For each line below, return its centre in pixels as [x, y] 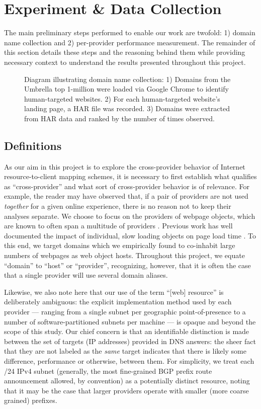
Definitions [33, 145]
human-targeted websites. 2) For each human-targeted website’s [122, 98]
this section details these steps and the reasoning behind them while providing [125, 52]
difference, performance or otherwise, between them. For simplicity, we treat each [129, 360]
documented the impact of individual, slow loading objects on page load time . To [130, 235]
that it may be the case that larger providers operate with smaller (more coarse [126, 390]
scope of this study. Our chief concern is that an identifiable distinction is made [127, 331]
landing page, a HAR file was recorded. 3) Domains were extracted [127, 108]
